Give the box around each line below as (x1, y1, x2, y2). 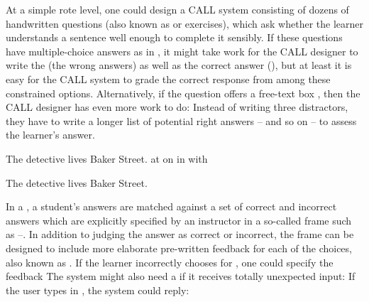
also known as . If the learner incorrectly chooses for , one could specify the (6, 254, 334, 269)
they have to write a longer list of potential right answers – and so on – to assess (6, 113, 357, 128)
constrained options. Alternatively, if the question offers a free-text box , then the (6, 85, 360, 100)
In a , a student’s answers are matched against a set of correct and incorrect (6, 199, 337, 214)
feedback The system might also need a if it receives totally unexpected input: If (6, 269, 356, 284)
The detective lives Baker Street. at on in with (6, 151, 208, 166)
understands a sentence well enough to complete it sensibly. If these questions (6, 30, 343, 45)
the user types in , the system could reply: (6, 282, 189, 297)
